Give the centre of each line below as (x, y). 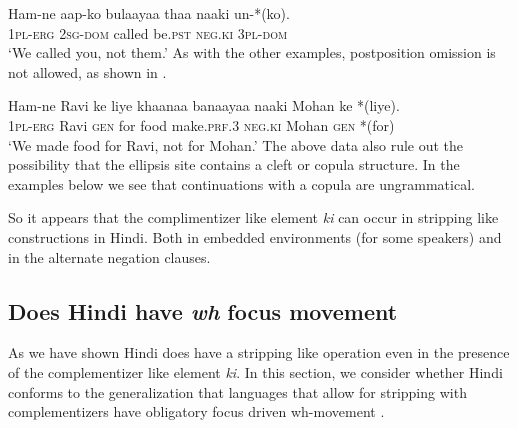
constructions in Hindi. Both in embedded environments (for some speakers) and (255, 236)
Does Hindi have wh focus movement (203, 310)
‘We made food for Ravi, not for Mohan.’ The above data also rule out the (236, 144)
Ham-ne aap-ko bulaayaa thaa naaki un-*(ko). (149, 13)
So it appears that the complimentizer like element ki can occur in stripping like (253, 217)
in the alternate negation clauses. (109, 256)
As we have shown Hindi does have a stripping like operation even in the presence (259, 352)
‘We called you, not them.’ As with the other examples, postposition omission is (252, 52)
